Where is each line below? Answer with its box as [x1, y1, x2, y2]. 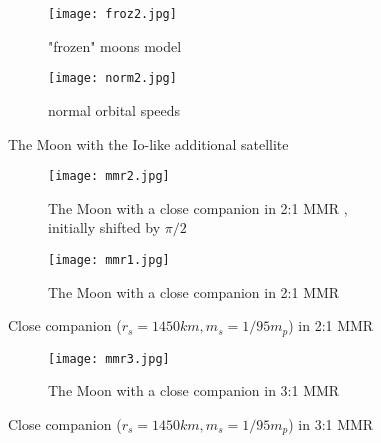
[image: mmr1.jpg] [48, 252, 170, 267]
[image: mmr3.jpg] [48, 351, 170, 366]
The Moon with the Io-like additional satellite [8, 133, 289, 154]
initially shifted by [48, 217, 161, 238]
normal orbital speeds [48, 99, 181, 120]
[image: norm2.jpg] [48, 71, 177, 86]
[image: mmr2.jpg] [48, 169, 170, 184]
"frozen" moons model [48, 35, 182, 56]
